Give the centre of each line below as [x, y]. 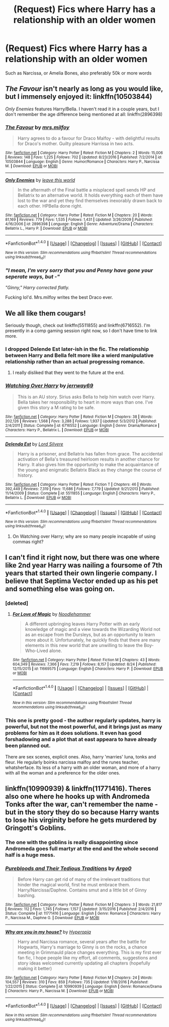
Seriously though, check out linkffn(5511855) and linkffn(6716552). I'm [78, 326]
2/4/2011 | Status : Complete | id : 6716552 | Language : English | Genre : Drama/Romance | [82, 425]
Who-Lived [37, 651]
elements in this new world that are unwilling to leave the [84, 646]
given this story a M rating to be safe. [56, 407]
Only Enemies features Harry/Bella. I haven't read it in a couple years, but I [82, 109]
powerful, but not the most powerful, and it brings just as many [84, 727]
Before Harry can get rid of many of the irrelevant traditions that [83, 879]
